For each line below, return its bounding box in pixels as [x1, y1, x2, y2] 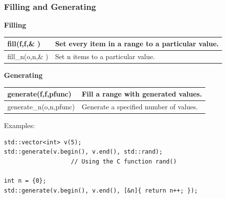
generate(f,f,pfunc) [7, 89, 72, 99]
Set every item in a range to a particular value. [55, 38, 219, 49]
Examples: [4, 120, 35, 131]
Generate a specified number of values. [81, 101, 198, 112]
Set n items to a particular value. [55, 51, 155, 62]
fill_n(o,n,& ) [7, 51, 48, 62]
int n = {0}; [4, 177, 46, 185]
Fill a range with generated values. [81, 89, 202, 99]
